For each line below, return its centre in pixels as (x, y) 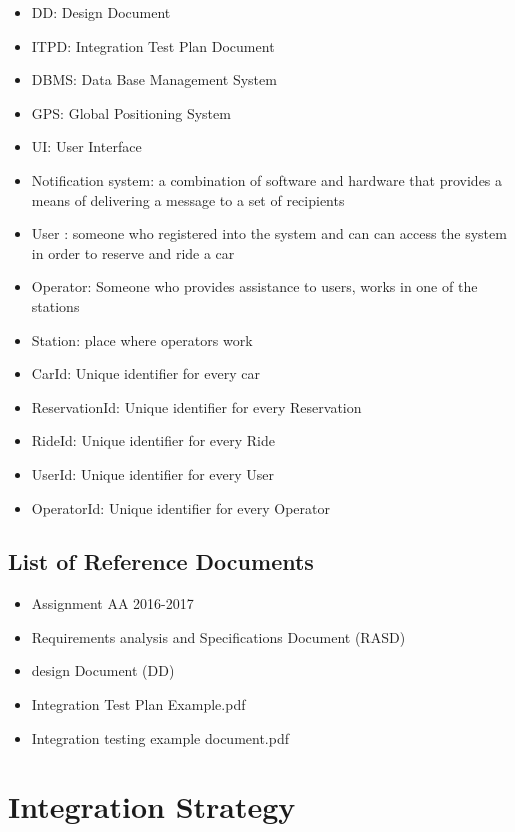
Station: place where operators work (142, 339)
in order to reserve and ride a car (133, 252)
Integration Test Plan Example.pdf (138, 704)
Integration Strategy (152, 806)
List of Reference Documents (161, 561)
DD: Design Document (101, 12)
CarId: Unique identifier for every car (145, 373)
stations (55, 305)
